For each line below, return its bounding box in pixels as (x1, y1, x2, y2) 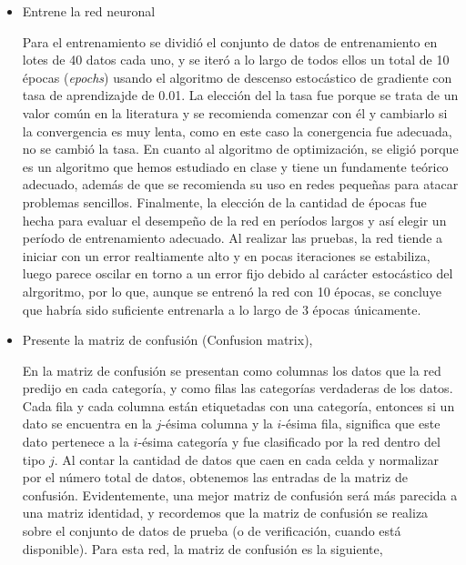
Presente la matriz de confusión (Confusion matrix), (22, 330, 313, 349)
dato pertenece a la (22, 432, 129, 451)
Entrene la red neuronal (22, 2, 156, 20)
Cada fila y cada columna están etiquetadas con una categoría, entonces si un (22, 396, 455, 415)
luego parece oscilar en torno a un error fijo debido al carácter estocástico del (22, 264, 453, 283)
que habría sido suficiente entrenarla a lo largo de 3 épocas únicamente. (22, 299, 421, 318)
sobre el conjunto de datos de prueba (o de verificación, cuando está (22, 521, 401, 540)
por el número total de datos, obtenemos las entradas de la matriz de (22, 468, 408, 487)
